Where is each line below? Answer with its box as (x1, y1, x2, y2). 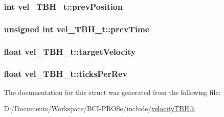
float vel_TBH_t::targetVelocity (4, 45, 136, 57)
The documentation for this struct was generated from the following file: (4, 87, 221, 97)
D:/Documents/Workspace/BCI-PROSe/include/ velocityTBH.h (4, 103, 195, 114)
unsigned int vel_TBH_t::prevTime (4, 23, 150, 35)
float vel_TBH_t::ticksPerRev (4, 68, 128, 80)
